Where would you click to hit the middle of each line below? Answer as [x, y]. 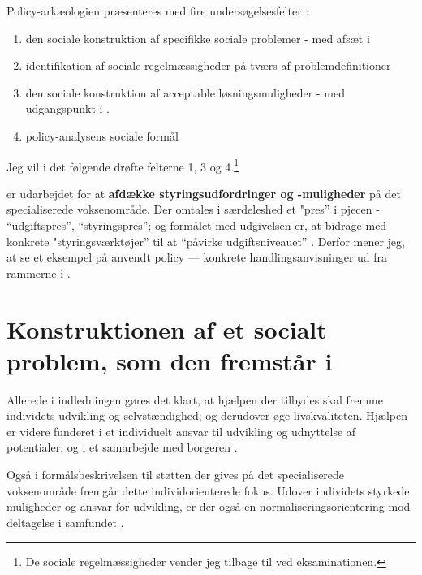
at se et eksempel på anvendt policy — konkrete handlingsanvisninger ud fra [197, 257]
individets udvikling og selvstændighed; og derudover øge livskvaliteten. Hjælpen [207, 415]
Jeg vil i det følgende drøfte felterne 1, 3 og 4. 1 [123, 165]
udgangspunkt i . [67, 108]
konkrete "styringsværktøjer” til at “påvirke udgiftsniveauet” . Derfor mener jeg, [206, 241]
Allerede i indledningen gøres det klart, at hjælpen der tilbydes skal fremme [195, 399]
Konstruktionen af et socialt [167, 329]
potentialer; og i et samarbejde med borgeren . [122, 447]
